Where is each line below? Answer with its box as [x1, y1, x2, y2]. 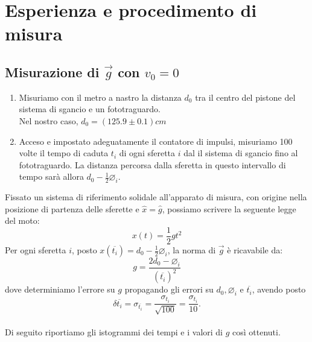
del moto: [5, 214, 40, 227]
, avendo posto [252, 283, 306, 296]
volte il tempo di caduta [19, 147, 109, 159]
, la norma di [167, 244, 216, 256]
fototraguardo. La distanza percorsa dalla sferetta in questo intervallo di [19, 158, 286, 171]
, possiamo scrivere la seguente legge [162, 202, 296, 215]
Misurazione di [5, 62, 100, 81]
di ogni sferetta [119, 147, 176, 159]
